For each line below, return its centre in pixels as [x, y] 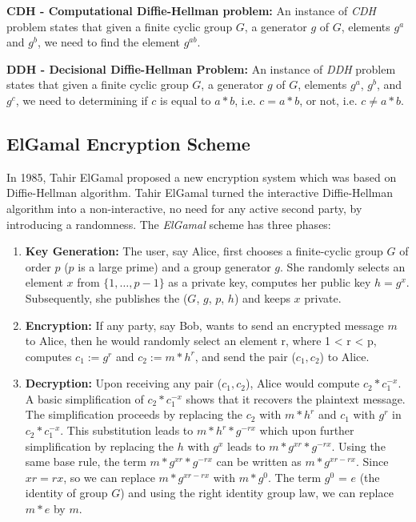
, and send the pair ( [245, 356]
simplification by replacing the [100, 446]
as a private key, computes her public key [270, 282]
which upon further [307, 430]
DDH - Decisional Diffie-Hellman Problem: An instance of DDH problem [201, 68]
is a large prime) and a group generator [174, 266]
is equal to [186, 100]
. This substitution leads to [127, 430]
